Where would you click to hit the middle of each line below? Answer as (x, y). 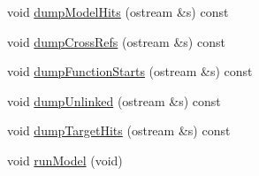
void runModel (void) (65, 160)
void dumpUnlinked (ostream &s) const (114, 100)
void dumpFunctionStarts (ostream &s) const (130, 71)
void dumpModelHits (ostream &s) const (118, 11)
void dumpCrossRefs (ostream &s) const (116, 41)
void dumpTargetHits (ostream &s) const (119, 130)
